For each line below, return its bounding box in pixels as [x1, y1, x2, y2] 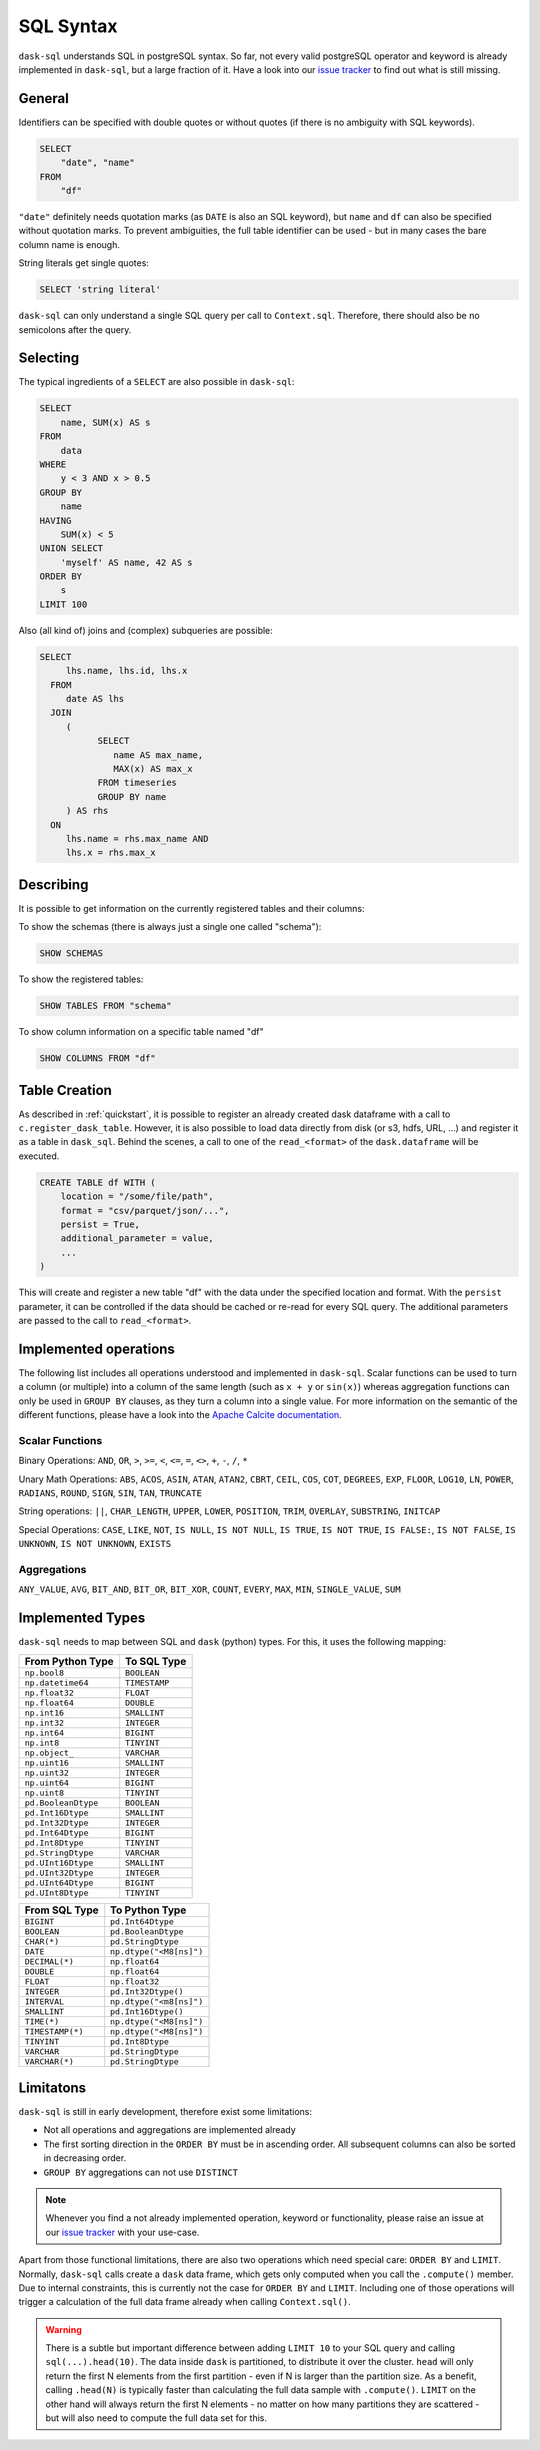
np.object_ [24, 1747, 75, 1758]
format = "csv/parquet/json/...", [60, 1205, 230, 1216]
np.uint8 [24, 1787, 65, 1798]
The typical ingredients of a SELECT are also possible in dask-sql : [18, 376, 295, 388]
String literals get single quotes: [18, 257, 150, 269]
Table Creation [18, 1081, 112, 1099]
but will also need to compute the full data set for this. [45, 2412, 267, 2424]
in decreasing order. [43, 2152, 127, 2164]
